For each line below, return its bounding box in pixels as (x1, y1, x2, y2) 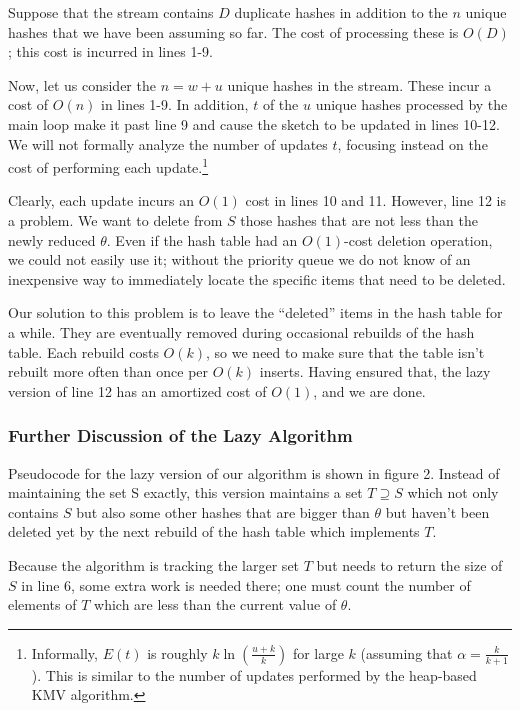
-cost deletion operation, (344, 229, 493, 250)
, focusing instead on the (337, 133, 488, 154)
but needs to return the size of (316, 554, 503, 575)
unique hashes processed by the (315, 94, 508, 115)
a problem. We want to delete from (8, 210, 223, 230)
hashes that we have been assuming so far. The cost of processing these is (8, 21, 459, 42)
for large (292, 642, 344, 663)
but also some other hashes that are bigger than (76, 501, 370, 522)
